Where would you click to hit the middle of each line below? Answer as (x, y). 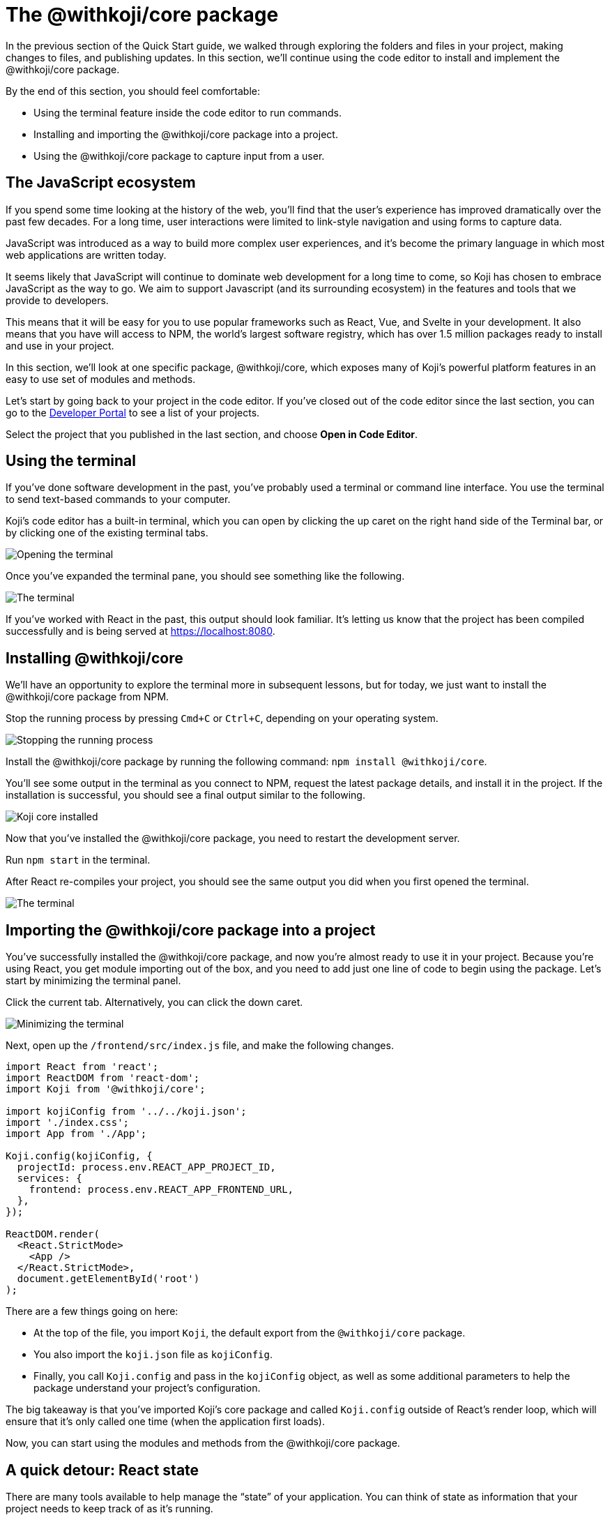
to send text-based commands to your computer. (118, 499)
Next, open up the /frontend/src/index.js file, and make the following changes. (200, 1046)
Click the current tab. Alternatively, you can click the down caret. (154, 1002)
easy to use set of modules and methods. (101, 379)
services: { (49, 1179)
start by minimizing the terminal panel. (93, 981)
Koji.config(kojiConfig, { (79, 1156)
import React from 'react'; (82, 1067)
